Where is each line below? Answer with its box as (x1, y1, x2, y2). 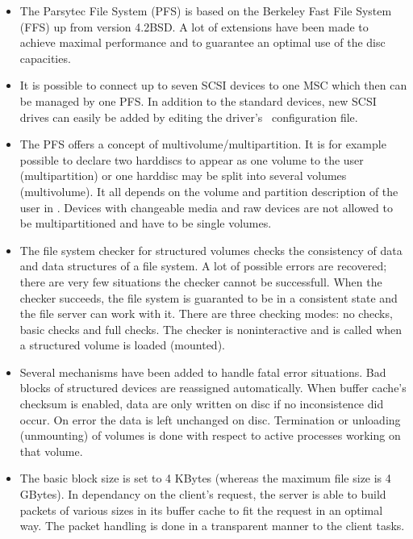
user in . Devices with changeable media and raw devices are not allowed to (19, 198, 393, 215)
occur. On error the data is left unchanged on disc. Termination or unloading (19, 411, 401, 428)
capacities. (19, 49, 71, 66)
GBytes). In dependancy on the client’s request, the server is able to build (19, 486, 386, 503)
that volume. (19, 442, 83, 459)
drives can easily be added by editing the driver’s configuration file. (19, 108, 358, 125)
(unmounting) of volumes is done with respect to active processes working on (19, 427, 401, 444)
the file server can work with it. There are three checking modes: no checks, (19, 305, 393, 322)
